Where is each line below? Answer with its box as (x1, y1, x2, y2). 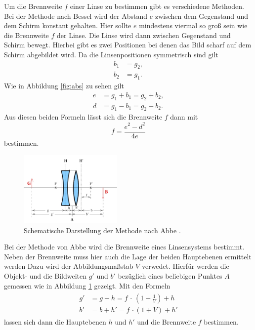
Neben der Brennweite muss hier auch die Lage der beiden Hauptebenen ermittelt (4, 251, 252, 261)
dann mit (170, 112, 198, 122)
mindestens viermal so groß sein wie (139, 20, 248, 31)
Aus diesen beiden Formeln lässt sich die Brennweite (4, 112, 163, 122)
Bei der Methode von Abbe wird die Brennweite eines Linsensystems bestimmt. (4, 242, 245, 252)
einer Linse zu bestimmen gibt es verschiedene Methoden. (70, 1, 244, 11)
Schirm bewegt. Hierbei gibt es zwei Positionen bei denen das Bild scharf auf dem (4, 40, 252, 50)
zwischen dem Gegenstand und (155, 10, 248, 21)
